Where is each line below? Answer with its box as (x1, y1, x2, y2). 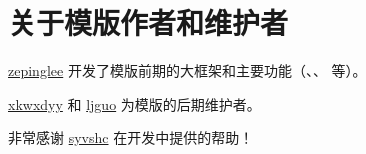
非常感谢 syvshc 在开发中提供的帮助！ (8, 127, 254, 148)
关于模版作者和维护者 (8, 2, 289, 43)
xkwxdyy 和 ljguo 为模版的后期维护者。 (8, 93, 261, 114)
